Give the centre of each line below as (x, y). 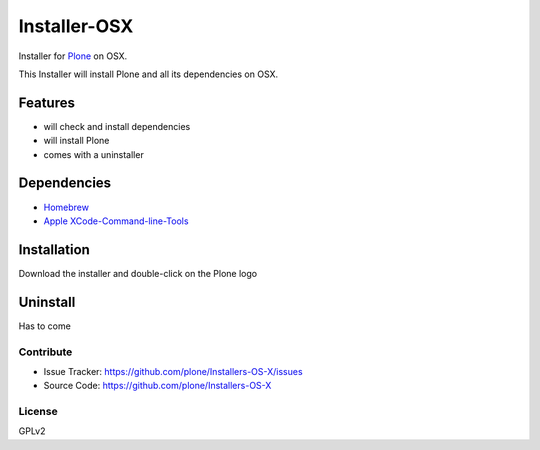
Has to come (45, 326)
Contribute (45, 352)
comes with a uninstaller (93, 154)
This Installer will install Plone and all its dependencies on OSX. (148, 74)
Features (46, 102)
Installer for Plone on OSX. (73, 56)
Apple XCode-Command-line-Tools (116, 221)
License (38, 412)
